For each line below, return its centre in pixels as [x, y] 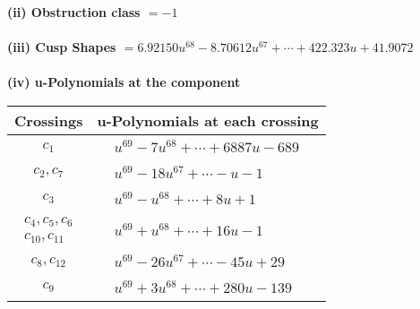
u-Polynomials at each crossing [208, 120]
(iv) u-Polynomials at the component [124, 82]
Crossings [49, 120]
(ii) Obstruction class [74, 12]
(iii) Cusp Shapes [62, 47]
